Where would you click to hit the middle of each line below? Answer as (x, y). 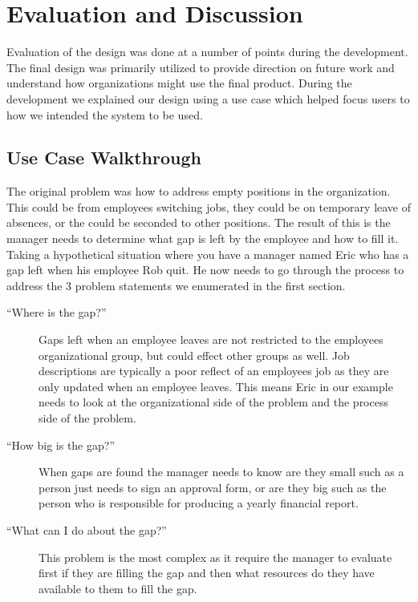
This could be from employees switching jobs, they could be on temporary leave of (209, 206)
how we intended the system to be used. (105, 114)
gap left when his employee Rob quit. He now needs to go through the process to (205, 270)
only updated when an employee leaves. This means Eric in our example (216, 386)
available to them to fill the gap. (118, 588)
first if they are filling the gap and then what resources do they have (207, 573)
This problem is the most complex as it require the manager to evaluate (215, 557)
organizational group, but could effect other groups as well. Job (194, 355)
